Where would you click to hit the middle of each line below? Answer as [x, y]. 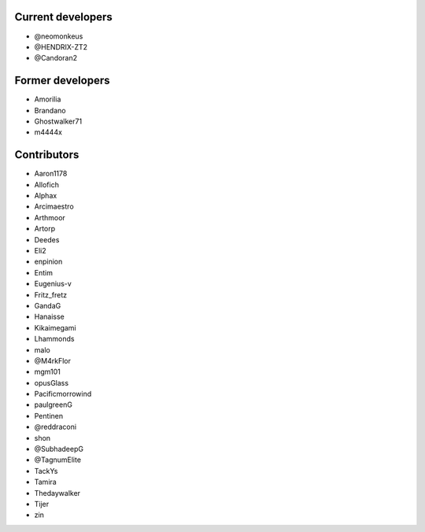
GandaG [48, 305]
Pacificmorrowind [63, 394]
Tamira [45, 482]
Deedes [47, 239]
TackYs [46, 471]
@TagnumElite [58, 460]
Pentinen [48, 416]
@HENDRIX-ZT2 [61, 46]
